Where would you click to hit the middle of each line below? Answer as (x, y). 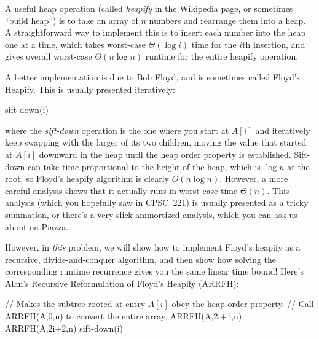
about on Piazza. (37, 226)
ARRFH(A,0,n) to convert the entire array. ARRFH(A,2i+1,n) (124, 316)
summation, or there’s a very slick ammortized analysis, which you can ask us (151, 214)
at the (298, 166)
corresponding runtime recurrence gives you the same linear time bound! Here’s (154, 271)
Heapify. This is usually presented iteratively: (90, 89)
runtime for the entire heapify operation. (222, 56)
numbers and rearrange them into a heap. (227, 20)
